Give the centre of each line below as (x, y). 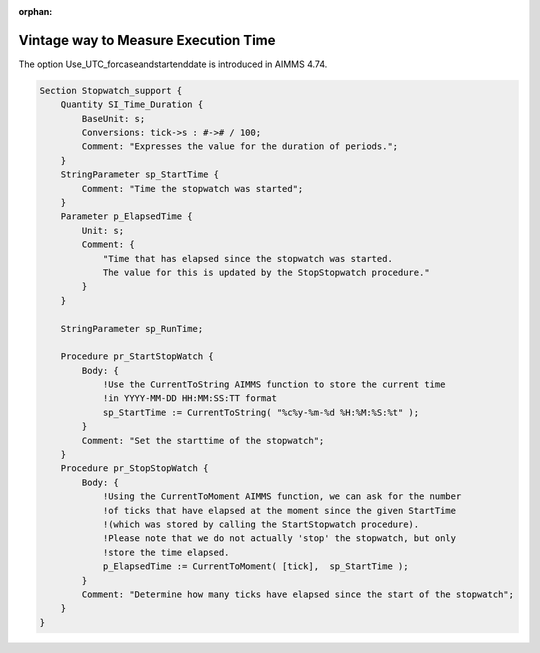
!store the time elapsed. (166, 552)
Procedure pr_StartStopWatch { (137, 356)
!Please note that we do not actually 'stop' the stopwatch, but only (279, 538)
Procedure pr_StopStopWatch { (134, 468)
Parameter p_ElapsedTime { (127, 216)
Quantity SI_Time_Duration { (132, 104)
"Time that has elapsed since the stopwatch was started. (248, 258)
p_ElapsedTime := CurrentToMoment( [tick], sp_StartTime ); (255, 566)
